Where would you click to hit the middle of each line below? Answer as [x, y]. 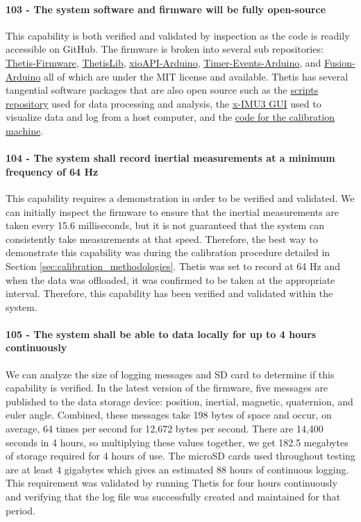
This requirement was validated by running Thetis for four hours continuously [171, 483]
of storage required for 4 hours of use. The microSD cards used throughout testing [180, 456]
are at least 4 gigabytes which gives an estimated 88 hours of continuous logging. [177, 469]
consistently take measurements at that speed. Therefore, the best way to [162, 238]
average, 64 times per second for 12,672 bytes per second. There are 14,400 [165, 429]
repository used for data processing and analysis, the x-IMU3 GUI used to [163, 103]
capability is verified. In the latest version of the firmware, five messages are [167, 388]
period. [20, 510]
